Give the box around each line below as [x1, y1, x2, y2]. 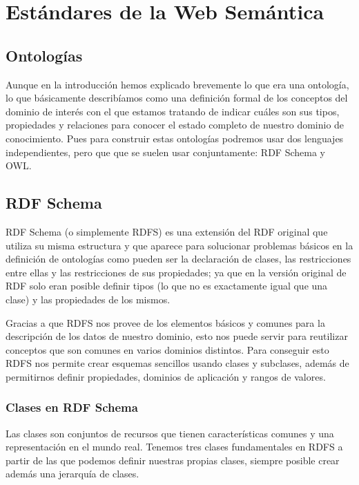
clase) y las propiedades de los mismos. [6, 292, 171, 306]
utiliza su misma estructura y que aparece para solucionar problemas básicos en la [6, 238, 353, 252]
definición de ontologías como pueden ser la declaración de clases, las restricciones [6, 251, 351, 266]
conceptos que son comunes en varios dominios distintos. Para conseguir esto [6, 342, 329, 356]
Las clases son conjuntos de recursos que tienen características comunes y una [6, 426, 334, 440]
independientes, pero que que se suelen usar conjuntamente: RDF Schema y [6, 144, 325, 159]
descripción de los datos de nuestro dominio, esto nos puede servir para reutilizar [6, 329, 348, 343]
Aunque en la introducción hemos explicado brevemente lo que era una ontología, [6, 77, 349, 91]
